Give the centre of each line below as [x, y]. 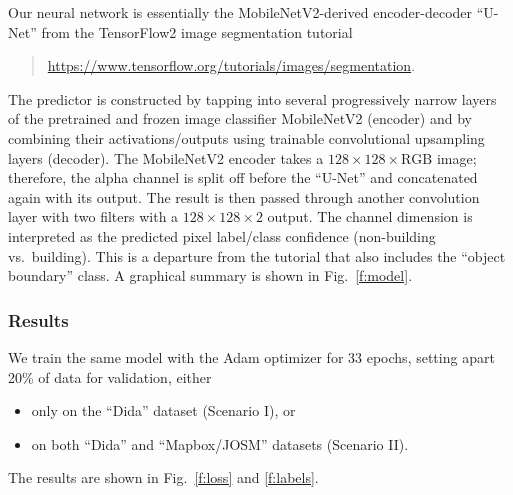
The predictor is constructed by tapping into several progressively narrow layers [252, 98]
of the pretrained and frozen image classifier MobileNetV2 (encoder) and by [240, 118]
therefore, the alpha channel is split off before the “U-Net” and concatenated [243, 177]
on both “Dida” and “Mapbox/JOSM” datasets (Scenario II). [220, 443]
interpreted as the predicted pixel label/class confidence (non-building [222, 235]
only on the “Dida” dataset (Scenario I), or [163, 410]
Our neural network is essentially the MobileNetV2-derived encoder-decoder [240, 12]
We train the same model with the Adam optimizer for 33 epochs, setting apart [251, 356]
